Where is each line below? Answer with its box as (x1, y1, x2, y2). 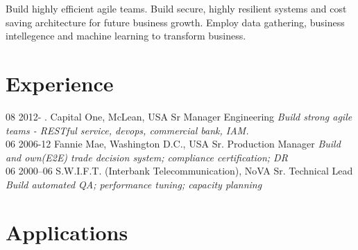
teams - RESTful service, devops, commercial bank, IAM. (6, 123, 249, 137)
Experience (6, 69, 114, 97)
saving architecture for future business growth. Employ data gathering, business (6, 15, 345, 29)
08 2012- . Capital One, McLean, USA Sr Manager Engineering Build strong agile (6, 109, 352, 123)
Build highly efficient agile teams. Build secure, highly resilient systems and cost (6, 1, 347, 15)
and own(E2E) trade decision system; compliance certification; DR (6, 150, 288, 164)
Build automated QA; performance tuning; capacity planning (6, 177, 262, 191)
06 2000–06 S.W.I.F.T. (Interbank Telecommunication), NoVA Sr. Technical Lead (6, 163, 353, 178)
